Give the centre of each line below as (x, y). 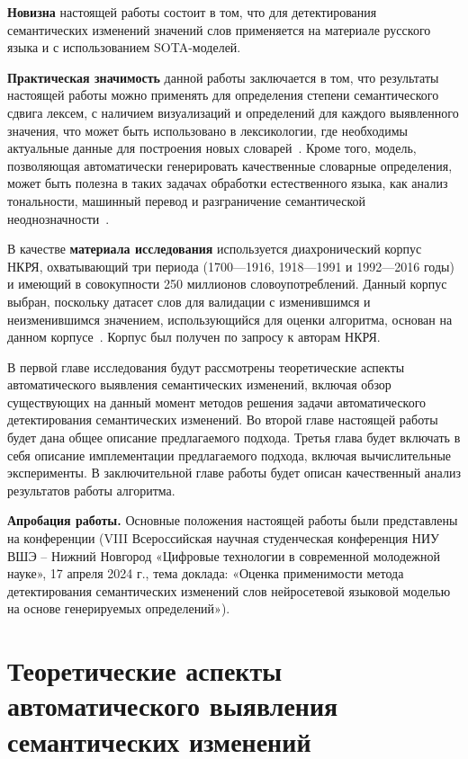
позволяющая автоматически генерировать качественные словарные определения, (230, 165)
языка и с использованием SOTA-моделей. (124, 47)
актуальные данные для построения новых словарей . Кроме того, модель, (212, 148)
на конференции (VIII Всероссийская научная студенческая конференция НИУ (223, 538)
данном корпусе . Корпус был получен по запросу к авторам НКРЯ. (194, 337)
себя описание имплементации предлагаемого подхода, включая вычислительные (229, 455)
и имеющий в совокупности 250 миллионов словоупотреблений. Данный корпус (227, 284)
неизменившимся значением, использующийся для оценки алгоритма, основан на (230, 319)
